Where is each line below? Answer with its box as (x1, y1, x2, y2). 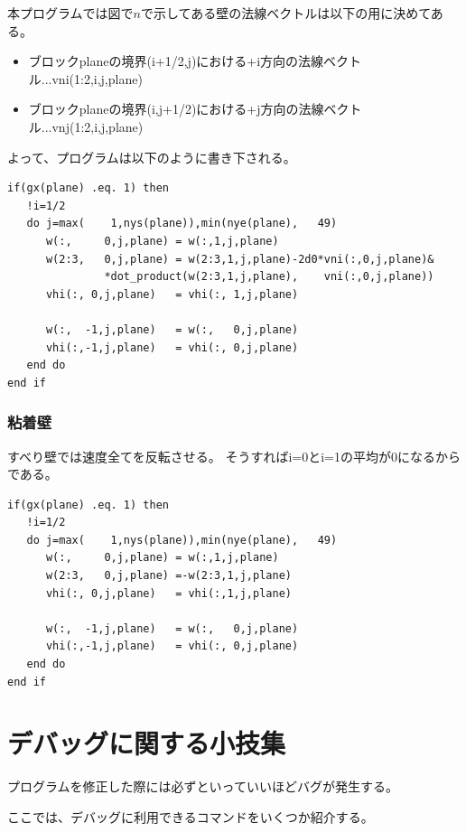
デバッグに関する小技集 (7, 724, 286, 762)
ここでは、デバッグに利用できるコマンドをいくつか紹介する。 (7, 807, 374, 826)
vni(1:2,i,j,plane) (51, 69, 143, 88)
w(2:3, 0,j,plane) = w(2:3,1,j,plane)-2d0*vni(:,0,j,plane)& (45, 252, 434, 266)
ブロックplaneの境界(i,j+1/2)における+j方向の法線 (28, 99, 324, 118)
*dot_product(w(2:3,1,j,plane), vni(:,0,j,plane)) (104, 270, 434, 284)
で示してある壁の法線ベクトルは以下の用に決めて (141, 4, 431, 22)
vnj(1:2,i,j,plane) (51, 117, 144, 136)
